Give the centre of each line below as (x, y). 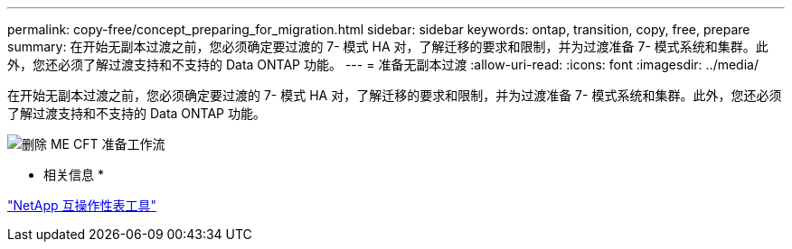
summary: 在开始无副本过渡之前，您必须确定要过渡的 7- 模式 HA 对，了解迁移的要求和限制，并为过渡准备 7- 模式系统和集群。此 (388, 46)
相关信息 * (74, 175)
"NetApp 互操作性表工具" (82, 205)
